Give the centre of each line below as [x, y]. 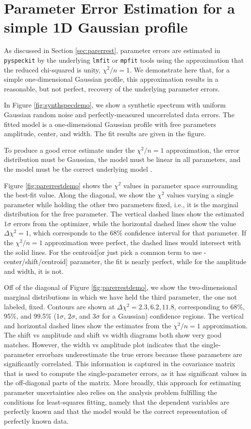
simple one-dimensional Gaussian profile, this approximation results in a [111, 79]
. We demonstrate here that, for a [180, 69]
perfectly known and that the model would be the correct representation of [116, 411]
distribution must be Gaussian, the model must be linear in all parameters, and [122, 159]
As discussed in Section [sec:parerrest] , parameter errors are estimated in [112, 50]
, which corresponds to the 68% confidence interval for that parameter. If [137, 233]
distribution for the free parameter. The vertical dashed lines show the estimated [124, 214]
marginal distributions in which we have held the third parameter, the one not [120, 297]
